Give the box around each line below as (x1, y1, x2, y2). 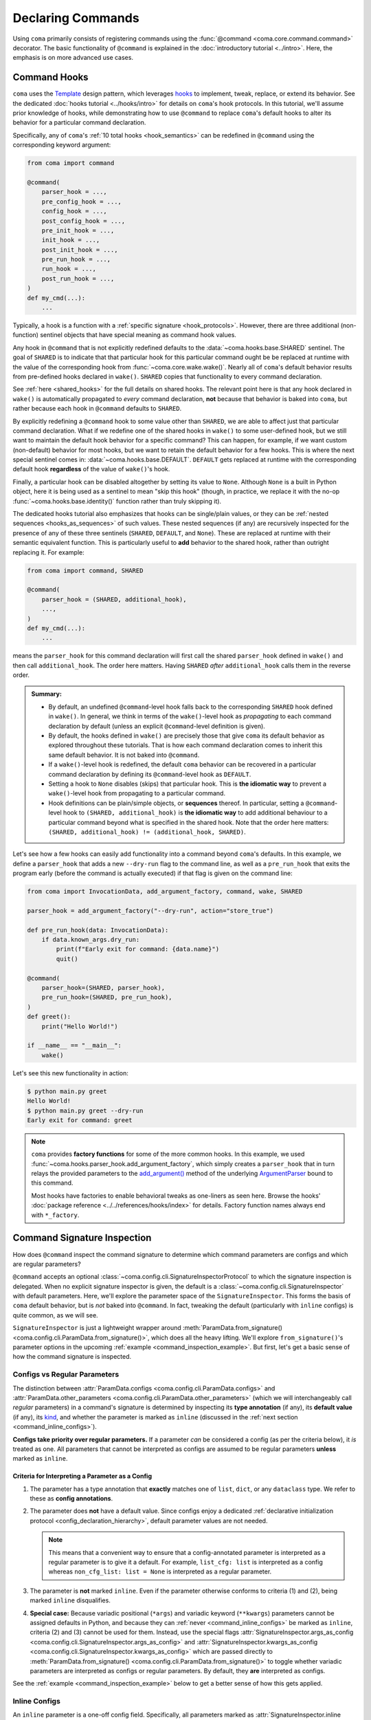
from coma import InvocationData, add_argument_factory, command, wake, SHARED (27, 888, 303, 896)
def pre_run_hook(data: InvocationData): (27, 926, 169, 934)
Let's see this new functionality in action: (12, 1068, 128, 1077)
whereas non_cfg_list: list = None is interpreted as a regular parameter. (48, 1567, 272, 1576)
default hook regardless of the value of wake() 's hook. (12, 465, 170, 473)
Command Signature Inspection (12, 1232, 152, 1244)
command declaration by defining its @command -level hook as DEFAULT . (48, 770, 251, 778)
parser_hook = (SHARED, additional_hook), (41, 595, 187, 603)
